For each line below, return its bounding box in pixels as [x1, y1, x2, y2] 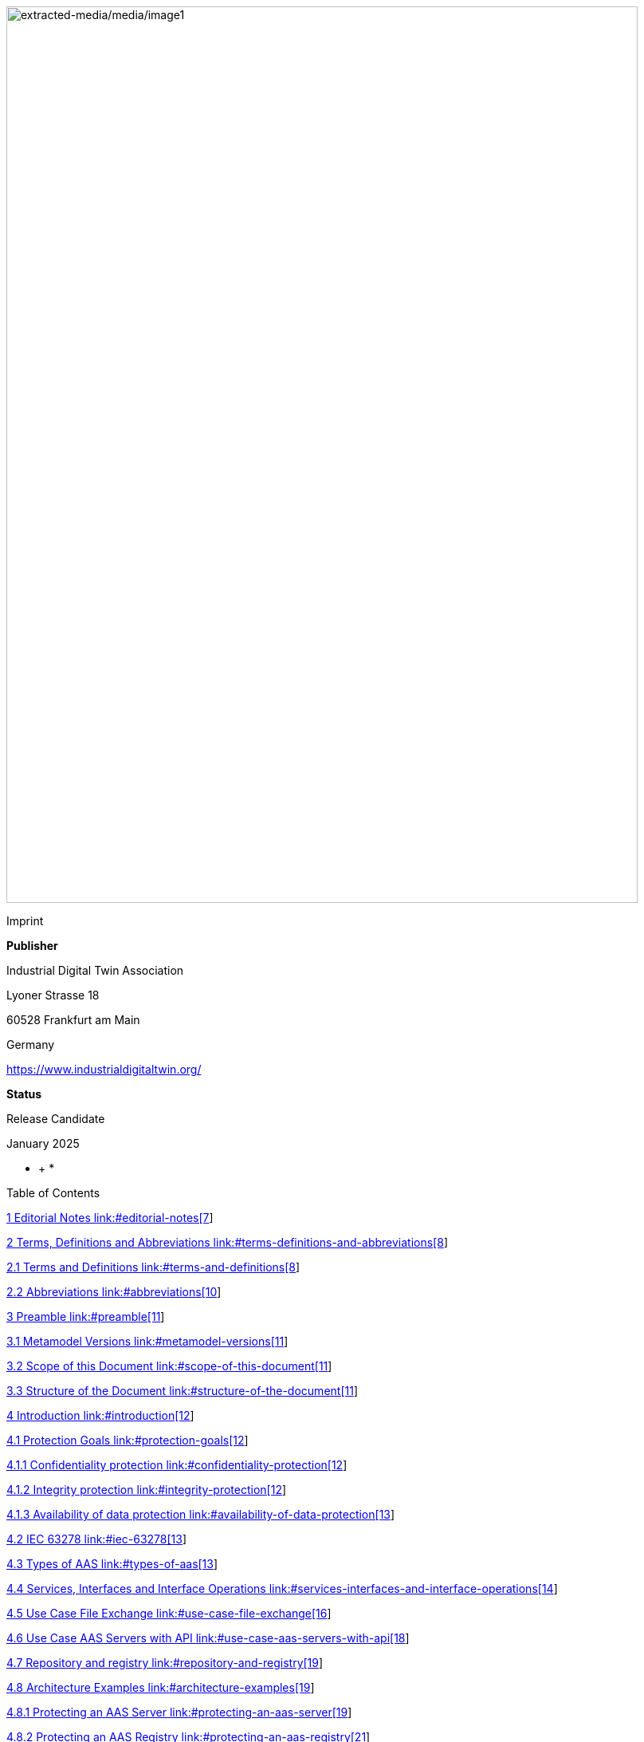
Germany [6, 1038, 55, 1051]
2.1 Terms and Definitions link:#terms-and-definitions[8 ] [6, 1260, 300, 1274]
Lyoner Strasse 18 [6, 988, 100, 1002]
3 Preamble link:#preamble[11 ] [6, 1310, 165, 1323]
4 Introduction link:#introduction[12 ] [6, 1409, 194, 1422]
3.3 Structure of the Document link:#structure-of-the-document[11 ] [6, 1384, 358, 1397]
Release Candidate [6, 1112, 105, 1125]
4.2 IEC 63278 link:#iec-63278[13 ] [6, 1532, 187, 1546]
